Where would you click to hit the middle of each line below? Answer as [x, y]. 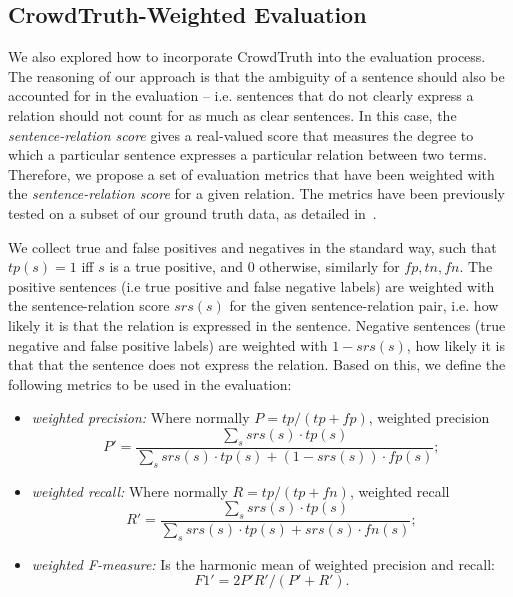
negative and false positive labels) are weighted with [168, 344]
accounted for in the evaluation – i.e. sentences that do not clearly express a [241, 95]
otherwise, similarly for [329, 266]
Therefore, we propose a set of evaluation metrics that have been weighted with [251, 173]
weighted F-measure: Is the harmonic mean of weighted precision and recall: [263, 563]
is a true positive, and [176, 266]
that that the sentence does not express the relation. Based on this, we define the [257, 364]
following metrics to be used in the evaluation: [150, 383]
